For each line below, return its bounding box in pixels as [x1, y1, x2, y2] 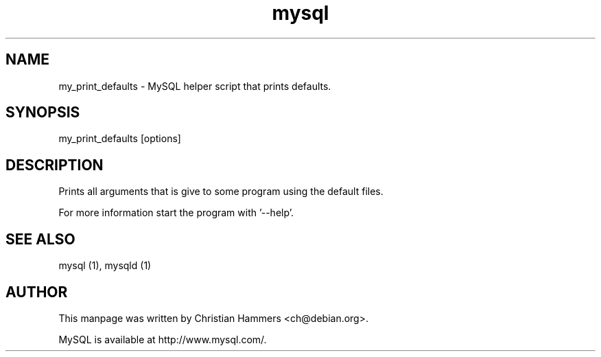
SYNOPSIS [5, 104, 80, 122]
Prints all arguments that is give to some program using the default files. [58, 185, 384, 198]
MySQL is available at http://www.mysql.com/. [58, 333, 267, 345]
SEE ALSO [5, 230, 75, 248]
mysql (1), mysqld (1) [58, 260, 152, 272]
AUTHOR [5, 283, 68, 301]
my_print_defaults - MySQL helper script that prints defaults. [58, 80, 331, 92]
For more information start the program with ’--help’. [58, 207, 294, 219]
